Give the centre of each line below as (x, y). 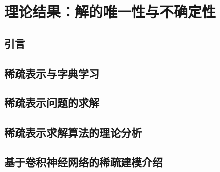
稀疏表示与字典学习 (52, 73)
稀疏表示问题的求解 (52, 103)
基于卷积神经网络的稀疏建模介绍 (84, 162)
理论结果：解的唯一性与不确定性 (110, 11)
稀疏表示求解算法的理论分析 (73, 132)
